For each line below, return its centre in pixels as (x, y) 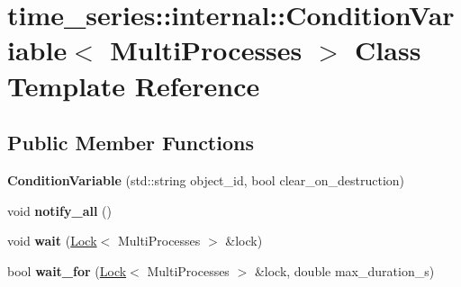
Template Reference (134, 85)
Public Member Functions (131, 143)
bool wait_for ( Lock (67, 270)
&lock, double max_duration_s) (344, 270)
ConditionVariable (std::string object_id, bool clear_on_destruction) (206, 179)
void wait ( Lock (52, 241)
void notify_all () (59, 210)
